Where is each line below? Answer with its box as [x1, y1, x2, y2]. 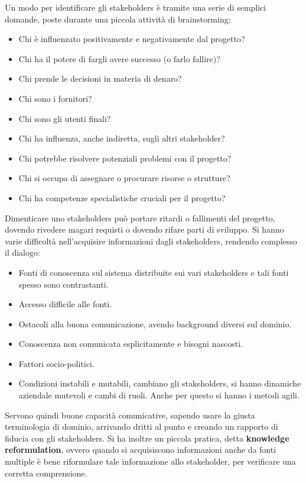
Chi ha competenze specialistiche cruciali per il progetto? [18, 191, 226, 204]
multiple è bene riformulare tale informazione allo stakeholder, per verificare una [5, 455, 296, 468]
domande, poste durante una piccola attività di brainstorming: [5, 12, 231, 25]
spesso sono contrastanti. [18, 278, 109, 290]
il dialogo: [5, 246, 40, 259]
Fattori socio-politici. [18, 357, 95, 369]
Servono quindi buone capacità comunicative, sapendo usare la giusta [5, 408, 255, 421]
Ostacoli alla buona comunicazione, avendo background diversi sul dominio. [18, 317, 292, 330]
